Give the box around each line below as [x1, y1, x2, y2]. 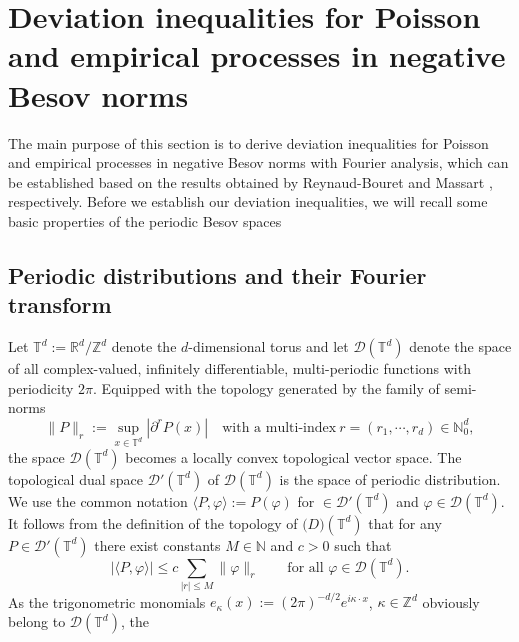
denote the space [409, 336, 512, 357]
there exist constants [94, 534, 221, 555]
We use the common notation [8, 490, 188, 511]
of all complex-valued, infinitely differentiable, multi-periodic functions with [8, 358, 471, 379]
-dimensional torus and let [188, 336, 349, 357]
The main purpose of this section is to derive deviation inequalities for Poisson [8, 132, 489, 153]
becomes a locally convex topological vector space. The [125, 446, 462, 467]
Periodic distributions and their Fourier [8, 259, 427, 290]
